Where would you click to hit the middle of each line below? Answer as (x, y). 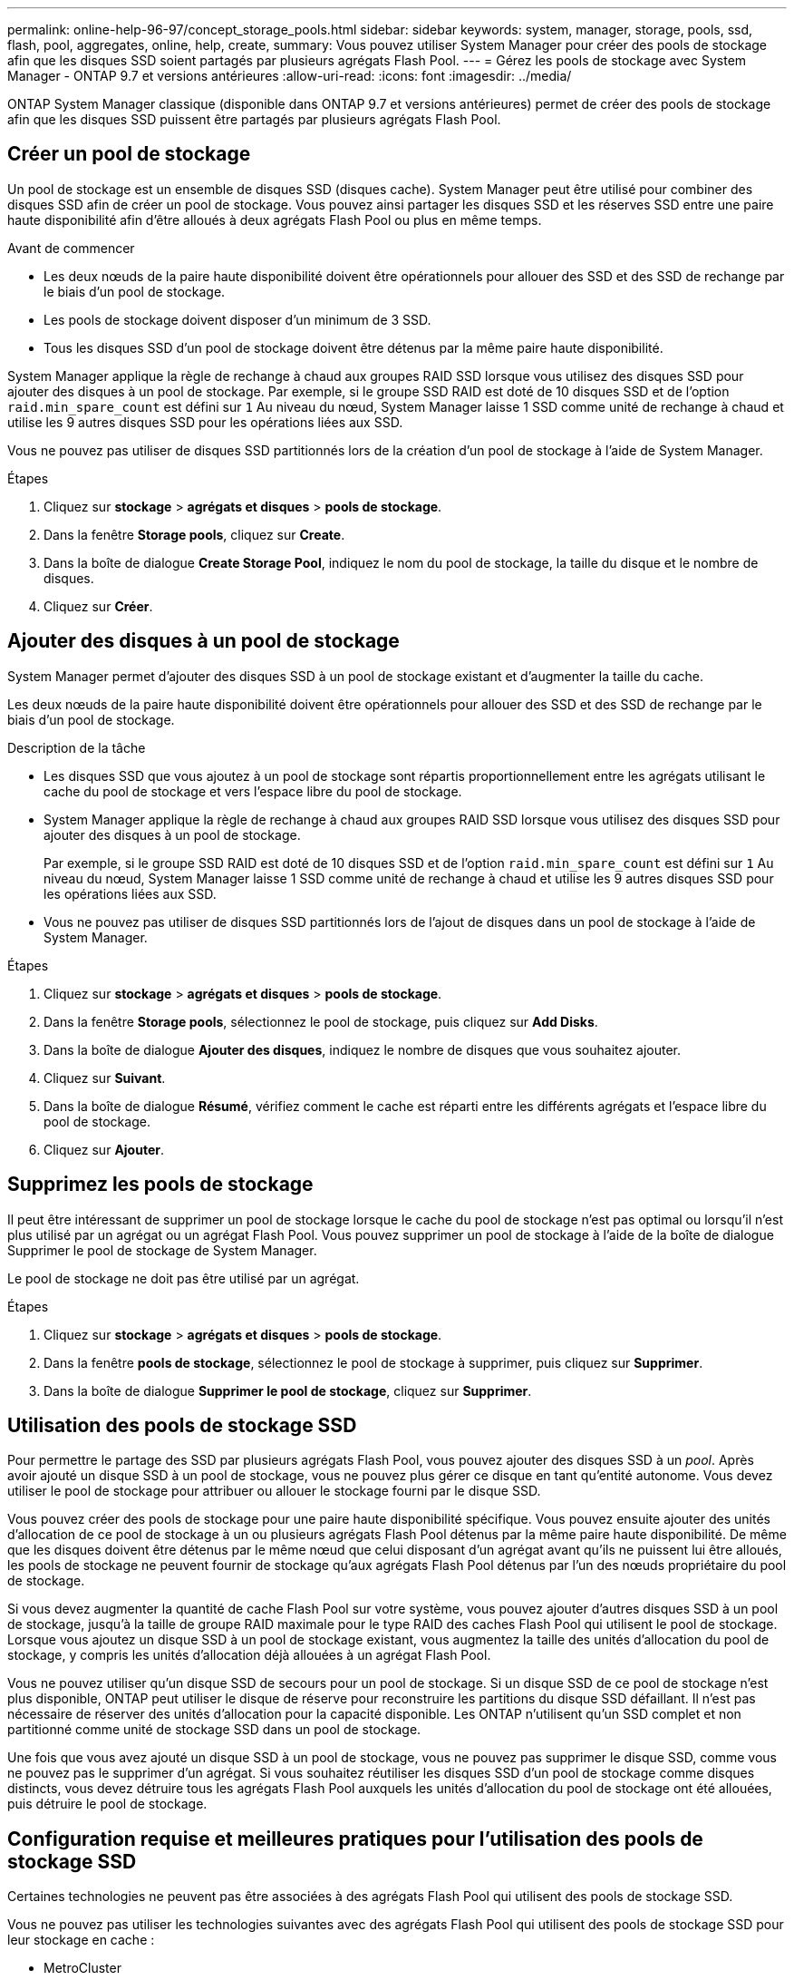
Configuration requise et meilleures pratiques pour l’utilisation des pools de (355, 1839)
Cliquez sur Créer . (98, 606)
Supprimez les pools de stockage (160, 1185)
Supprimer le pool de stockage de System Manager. (162, 1250)
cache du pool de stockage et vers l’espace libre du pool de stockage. (253, 791)
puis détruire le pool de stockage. (107, 1804)
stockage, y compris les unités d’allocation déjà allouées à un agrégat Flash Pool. (249, 1655)
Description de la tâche (77, 747)
